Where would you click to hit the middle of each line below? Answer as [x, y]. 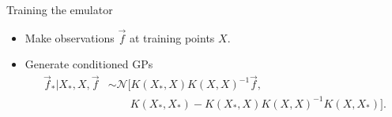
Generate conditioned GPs [89, 64]
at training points [172, 37]
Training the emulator [60, 9]
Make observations [70, 37]
